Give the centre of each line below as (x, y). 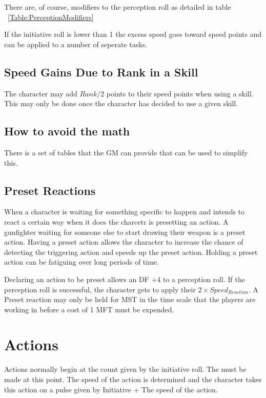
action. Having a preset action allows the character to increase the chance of (124, 242)
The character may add (41, 93)
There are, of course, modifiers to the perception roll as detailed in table (118, 7)
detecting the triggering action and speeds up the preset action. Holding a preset (131, 252)
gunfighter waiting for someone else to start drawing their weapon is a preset (125, 232)
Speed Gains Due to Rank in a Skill (101, 72)
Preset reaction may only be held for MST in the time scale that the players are (130, 299)
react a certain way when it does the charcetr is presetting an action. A (116, 221)
